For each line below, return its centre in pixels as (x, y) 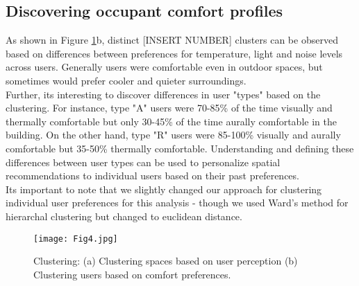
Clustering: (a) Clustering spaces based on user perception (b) (166, 261)
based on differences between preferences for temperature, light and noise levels (174, 53)
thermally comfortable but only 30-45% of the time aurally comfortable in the (171, 121)
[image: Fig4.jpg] (76, 239)
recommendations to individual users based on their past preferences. (152, 176)
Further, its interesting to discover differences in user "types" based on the (163, 94)
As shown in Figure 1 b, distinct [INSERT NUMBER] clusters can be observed (172, 40)
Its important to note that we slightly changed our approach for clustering (164, 189)
